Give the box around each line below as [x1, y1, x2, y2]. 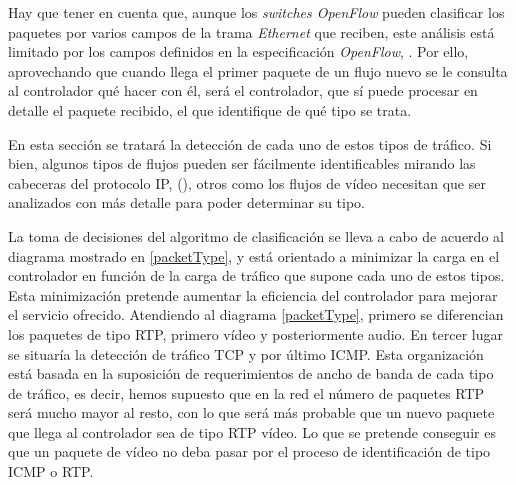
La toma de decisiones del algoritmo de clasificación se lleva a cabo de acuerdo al [8, 225, 504, 246]
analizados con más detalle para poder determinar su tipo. [8, 192, 366, 213]
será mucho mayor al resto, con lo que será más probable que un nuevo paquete [8, 402, 495, 423]
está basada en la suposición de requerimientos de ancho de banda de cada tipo [8, 363, 494, 384]
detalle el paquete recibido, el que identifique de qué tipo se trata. [8, 99, 412, 120]
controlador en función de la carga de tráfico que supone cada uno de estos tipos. [8, 265, 505, 286]
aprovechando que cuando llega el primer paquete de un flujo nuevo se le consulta [8, 60, 508, 81]
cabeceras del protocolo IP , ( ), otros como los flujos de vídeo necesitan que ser [8, 172, 486, 193]
